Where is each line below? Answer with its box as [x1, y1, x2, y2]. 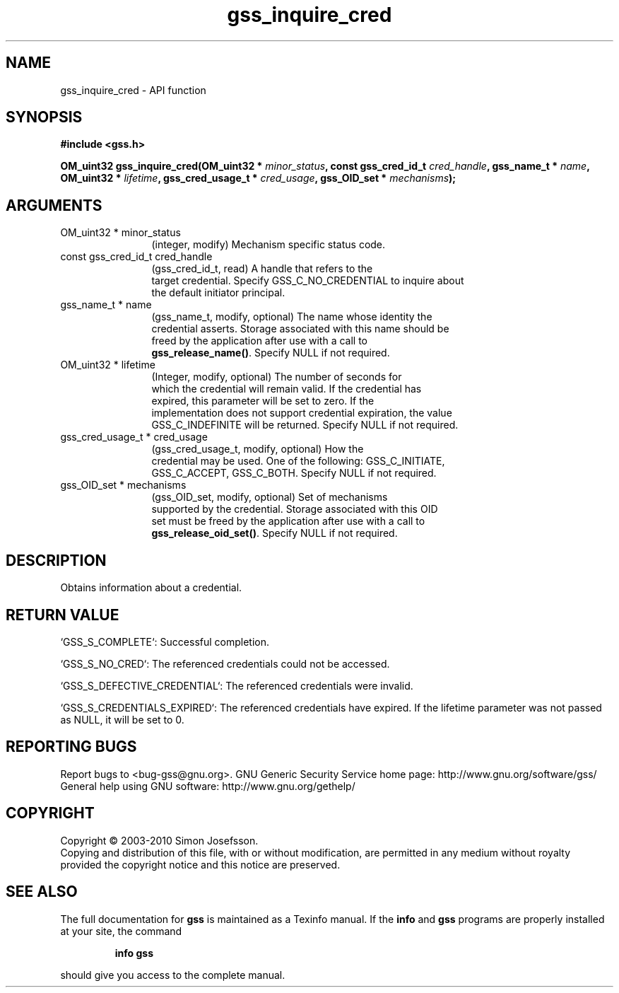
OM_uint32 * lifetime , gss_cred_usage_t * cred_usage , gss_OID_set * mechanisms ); [60, 172, 456, 185]
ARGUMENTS [6, 196, 102, 214]
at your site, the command [60, 924, 182, 937]
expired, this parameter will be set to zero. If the [151, 395, 375, 407]
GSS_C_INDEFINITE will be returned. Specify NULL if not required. [151, 419, 459, 431]
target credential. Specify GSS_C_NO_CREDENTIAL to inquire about [151, 274, 464, 287]
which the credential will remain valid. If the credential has [151, 383, 422, 395]
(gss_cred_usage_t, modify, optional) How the [151, 443, 364, 455]
